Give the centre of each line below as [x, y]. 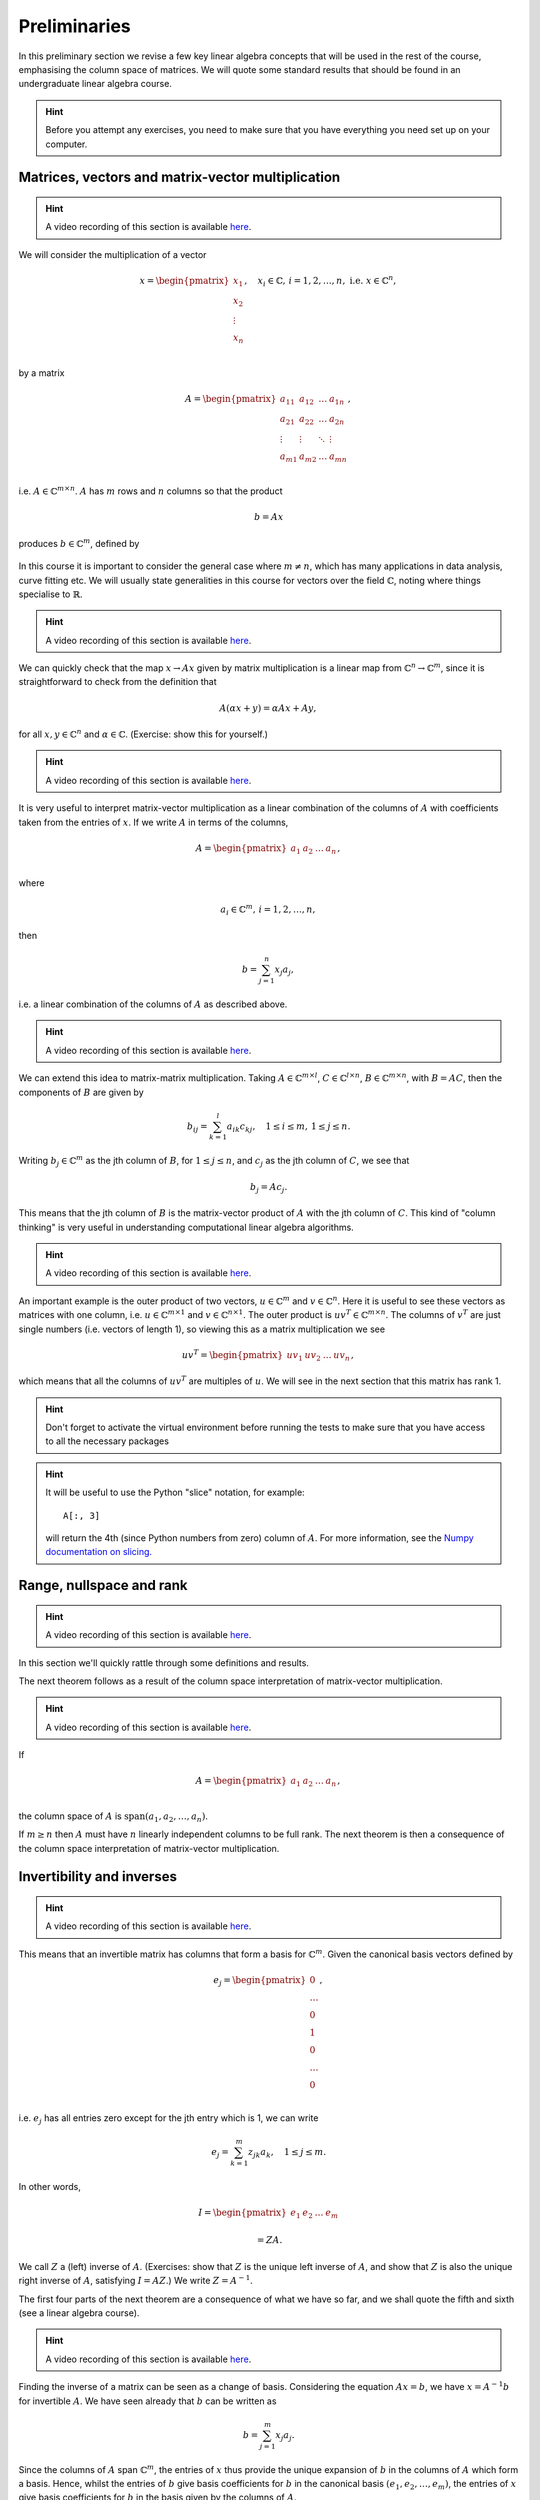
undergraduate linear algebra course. [95, 84]
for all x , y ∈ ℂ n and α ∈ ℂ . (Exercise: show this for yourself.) [143, 733]
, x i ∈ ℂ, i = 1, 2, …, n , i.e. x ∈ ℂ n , [320, 281]
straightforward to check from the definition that [117, 682]
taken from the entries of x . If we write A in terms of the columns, [153, 822]
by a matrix [41, 372]
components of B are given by [81, 1092]
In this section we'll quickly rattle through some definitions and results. [164, 1662]
